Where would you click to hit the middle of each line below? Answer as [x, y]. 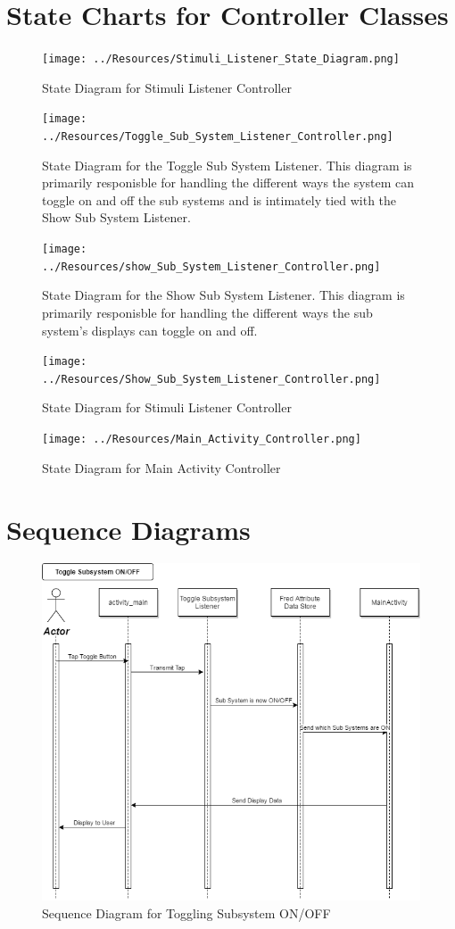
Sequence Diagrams [128, 529]
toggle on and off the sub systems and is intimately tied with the [219, 199]
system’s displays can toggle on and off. [150, 330]
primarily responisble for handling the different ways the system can [228, 182]
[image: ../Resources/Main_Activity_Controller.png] [202, 440]
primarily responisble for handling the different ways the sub [207, 312]
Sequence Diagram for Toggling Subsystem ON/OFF [186, 912]
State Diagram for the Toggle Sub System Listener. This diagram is [227, 165]
